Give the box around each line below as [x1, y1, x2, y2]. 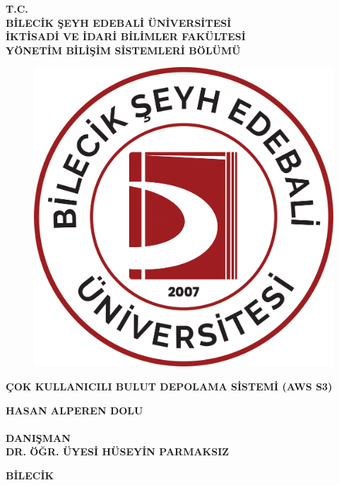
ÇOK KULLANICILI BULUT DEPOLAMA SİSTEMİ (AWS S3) [6, 378, 333, 393]
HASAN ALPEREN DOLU [6, 402, 143, 417]
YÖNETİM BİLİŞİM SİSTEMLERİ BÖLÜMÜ [6, 42, 241, 57]
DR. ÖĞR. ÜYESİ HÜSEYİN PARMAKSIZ [6, 444, 230, 459]
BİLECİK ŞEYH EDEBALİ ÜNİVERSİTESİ [6, 15, 232, 30]
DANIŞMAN [6, 430, 71, 445]
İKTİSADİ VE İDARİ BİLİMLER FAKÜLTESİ [6, 29, 246, 44]
